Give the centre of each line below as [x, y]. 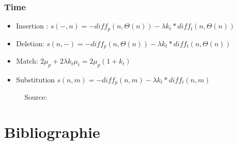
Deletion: [30, 43]
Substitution [35, 79]
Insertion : [32, 26]
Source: [36, 97]
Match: [27, 61]
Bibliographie [52, 132]
